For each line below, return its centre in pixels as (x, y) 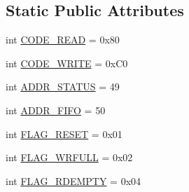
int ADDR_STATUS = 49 (63, 87)
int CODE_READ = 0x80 (63, 40)
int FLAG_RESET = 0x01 (64, 133)
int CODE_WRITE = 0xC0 (67, 63)
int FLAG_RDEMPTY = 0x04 (73, 180)
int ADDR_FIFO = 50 (56, 110)
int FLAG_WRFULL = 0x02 (69, 157)
